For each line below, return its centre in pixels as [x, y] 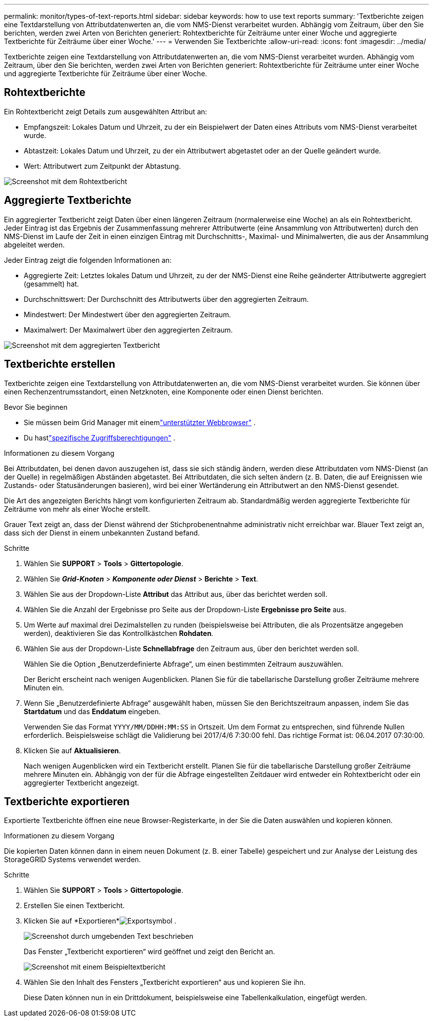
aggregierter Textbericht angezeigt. [82, 782]
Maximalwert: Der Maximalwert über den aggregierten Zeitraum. [128, 330]
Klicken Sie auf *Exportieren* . [100, 921]
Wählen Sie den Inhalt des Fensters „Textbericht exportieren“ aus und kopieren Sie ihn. [165, 982]
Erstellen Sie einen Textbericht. [74, 906]
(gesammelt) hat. [51, 284]
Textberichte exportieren [67, 801]
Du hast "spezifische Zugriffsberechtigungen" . [100, 438]
